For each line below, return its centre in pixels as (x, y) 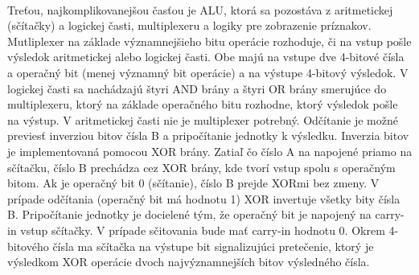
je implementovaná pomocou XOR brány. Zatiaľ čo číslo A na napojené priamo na (210, 151)
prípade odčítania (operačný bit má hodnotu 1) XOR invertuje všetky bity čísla (204, 198)
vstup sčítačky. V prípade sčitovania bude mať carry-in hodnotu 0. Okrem (203, 230)
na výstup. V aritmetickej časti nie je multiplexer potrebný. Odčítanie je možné (203, 119)
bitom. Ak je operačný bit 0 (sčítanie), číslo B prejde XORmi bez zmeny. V (193, 183)
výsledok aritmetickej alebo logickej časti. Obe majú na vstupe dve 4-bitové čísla (206, 57)
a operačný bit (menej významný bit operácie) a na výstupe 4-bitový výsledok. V (208, 72)
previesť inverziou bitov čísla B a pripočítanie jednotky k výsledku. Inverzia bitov (208, 135)
